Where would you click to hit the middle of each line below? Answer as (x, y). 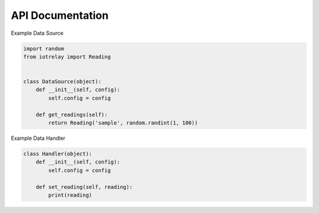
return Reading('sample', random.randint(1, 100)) (123, 123)
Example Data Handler (38, 138)
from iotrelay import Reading (67, 57)
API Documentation (60, 15)
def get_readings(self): (72, 114)
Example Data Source (37, 33)
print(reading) (70, 195)
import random (44, 48)
